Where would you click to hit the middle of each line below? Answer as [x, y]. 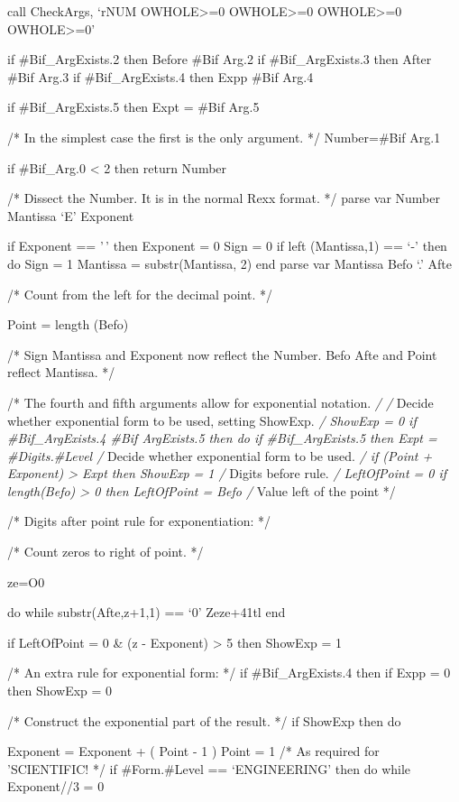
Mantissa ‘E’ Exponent [71, 215]
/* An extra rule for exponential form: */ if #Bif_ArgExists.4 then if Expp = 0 [229, 673]
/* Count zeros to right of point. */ [106, 552]
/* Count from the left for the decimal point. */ [140, 294]
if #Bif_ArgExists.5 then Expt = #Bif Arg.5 [133, 107]
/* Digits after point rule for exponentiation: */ [139, 521]
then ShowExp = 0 [60, 691]
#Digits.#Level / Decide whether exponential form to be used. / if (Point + [220, 455]
